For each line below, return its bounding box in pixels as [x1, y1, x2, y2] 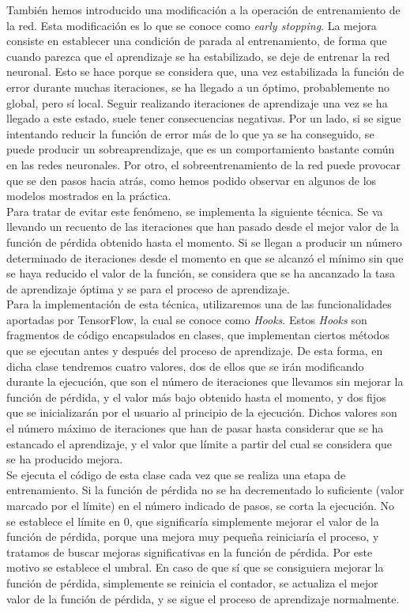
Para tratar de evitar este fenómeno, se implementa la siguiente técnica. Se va [6, 202, 383, 219]
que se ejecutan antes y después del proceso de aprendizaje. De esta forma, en [6, 342, 383, 359]
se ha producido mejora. [6, 451, 123, 467]
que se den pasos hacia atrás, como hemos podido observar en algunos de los [6, 172, 377, 188]
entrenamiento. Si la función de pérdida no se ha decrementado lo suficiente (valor [6, 482, 404, 498]
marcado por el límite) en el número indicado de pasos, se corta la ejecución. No [6, 497, 395, 513]
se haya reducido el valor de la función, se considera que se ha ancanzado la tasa [6, 265, 396, 281]
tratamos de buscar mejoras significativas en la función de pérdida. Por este [6, 543, 373, 560]
